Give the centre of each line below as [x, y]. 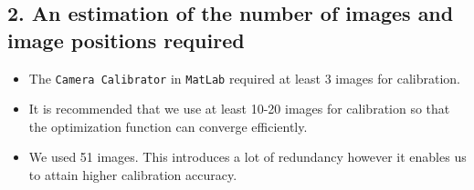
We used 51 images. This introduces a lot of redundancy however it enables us [248, 157]
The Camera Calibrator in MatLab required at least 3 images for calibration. [244, 78]
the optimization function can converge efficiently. [168, 126]
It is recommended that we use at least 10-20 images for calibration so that [239, 109]
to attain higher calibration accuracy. [133, 175]
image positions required [126, 40]
